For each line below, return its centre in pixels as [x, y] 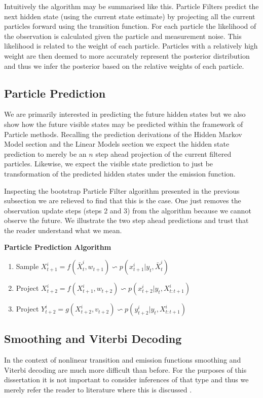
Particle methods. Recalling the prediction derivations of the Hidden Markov [123, 134]
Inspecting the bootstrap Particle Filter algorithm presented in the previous [122, 190]
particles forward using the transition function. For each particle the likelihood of [130, 26]
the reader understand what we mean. [63, 230]
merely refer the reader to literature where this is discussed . [98, 390]
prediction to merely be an [45, 153]
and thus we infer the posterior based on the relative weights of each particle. [124, 65]
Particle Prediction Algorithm [58, 247]
